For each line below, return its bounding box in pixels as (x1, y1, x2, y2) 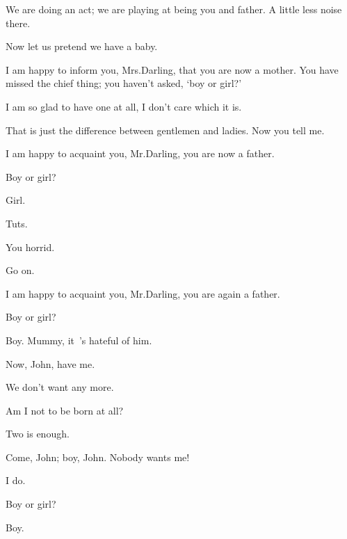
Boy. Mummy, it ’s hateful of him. (6, 332, 152, 347)
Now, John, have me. (6, 356, 95, 371)
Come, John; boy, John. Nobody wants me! (6, 449, 190, 464)
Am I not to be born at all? (6, 403, 124, 417)
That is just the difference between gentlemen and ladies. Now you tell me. (6, 122, 325, 137)
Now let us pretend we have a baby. (6, 39, 158, 54)
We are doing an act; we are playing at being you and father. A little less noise (6, 2, 342, 16)
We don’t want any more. (6, 380, 114, 394)
